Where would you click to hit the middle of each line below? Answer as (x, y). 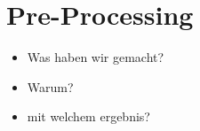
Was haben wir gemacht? (96, 57)
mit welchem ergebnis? (88, 116)
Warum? (50, 86)
